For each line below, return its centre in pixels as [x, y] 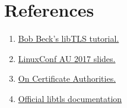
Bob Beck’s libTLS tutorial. [69, 38]
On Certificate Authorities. [67, 78]
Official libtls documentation [70, 98]
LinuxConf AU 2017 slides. [67, 58]
